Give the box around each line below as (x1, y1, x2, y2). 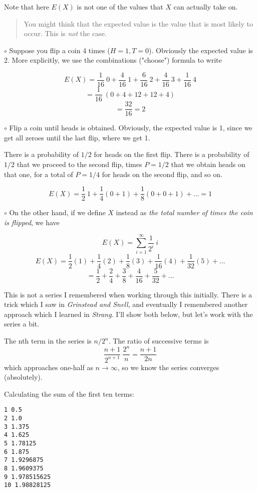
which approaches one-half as (4, 362, 93, 372)
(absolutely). (4, 372, 43, 382)
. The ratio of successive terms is (108, 336, 209, 346)
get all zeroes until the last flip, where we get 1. (4, 132, 150, 142)
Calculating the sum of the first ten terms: (4, 388, 134, 399)
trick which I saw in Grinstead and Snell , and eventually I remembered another (4, 299, 248, 309)
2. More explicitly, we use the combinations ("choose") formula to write (4, 55, 222, 65)
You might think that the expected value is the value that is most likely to (24, 18, 253, 29)
